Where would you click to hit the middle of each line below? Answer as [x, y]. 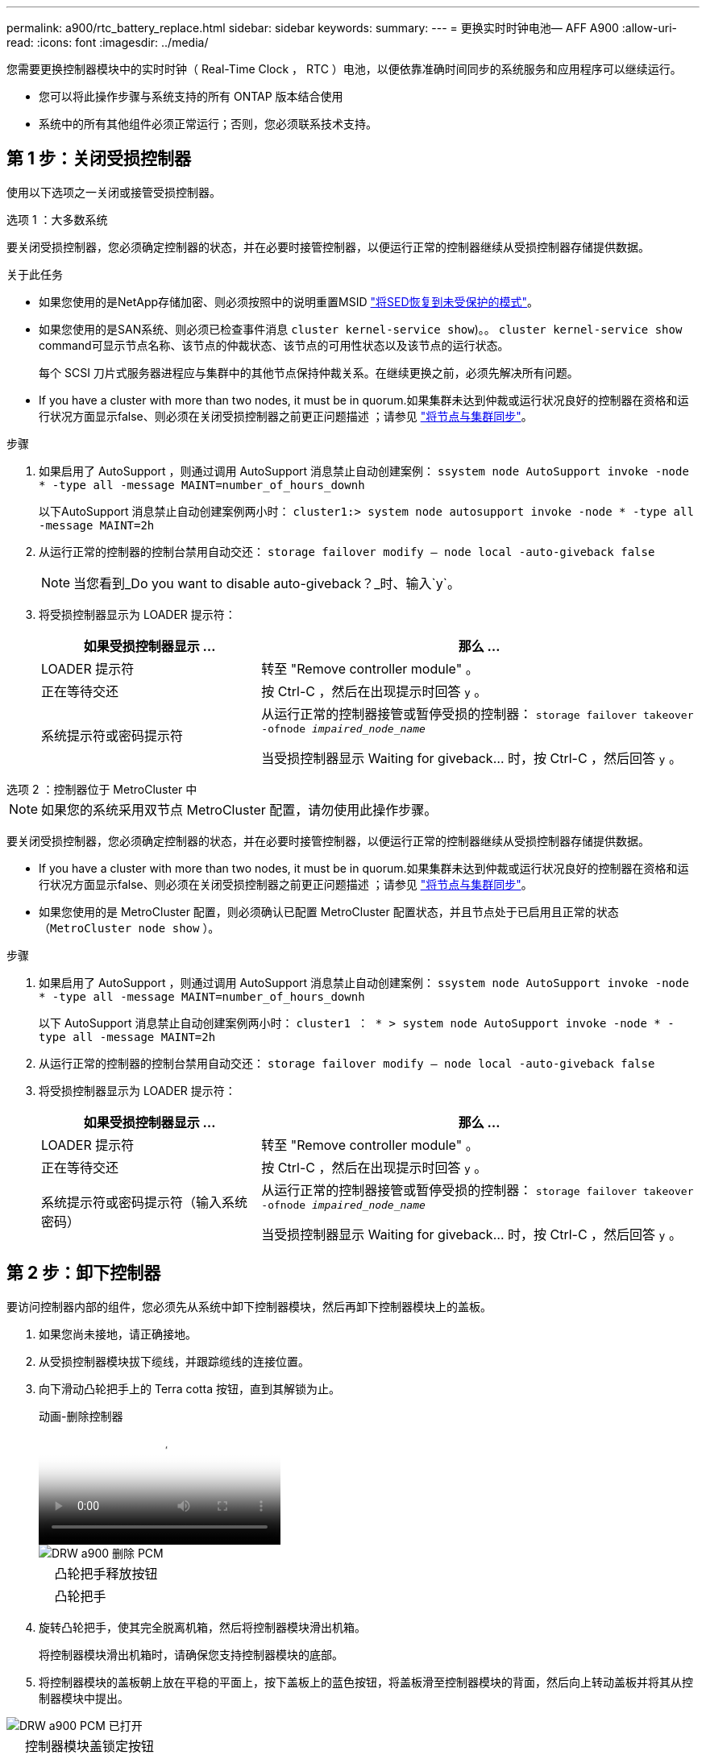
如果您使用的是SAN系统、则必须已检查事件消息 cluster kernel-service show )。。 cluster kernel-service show [361, 329]
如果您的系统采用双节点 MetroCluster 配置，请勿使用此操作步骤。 [239, 809]
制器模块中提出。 [84, 1698]
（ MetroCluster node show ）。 [129, 927]
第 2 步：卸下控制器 [84, 1273]
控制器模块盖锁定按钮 [90, 1746]
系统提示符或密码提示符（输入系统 [145, 1203]
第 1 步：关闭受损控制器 [99, 159]
